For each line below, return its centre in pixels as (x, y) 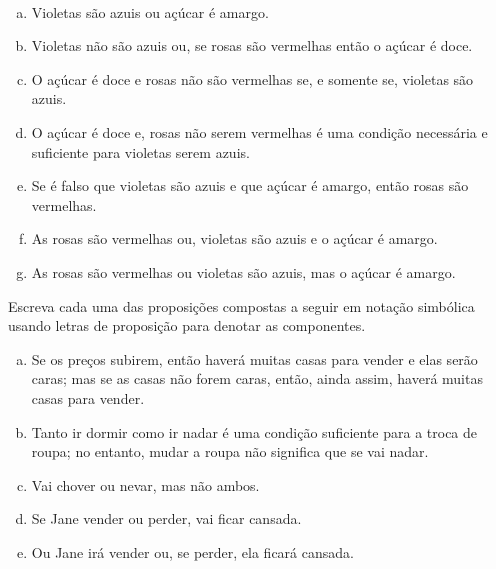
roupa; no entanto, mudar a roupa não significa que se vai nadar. (230, 451)
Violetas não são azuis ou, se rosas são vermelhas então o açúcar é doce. (252, 45)
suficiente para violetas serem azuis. (140, 151)
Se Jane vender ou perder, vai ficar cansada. (166, 518)
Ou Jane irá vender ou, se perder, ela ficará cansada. (192, 551)
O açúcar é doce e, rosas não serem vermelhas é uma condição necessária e (259, 131)
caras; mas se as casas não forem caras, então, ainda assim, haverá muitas (257, 378)
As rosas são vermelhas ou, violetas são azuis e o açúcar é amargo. (234, 238)
